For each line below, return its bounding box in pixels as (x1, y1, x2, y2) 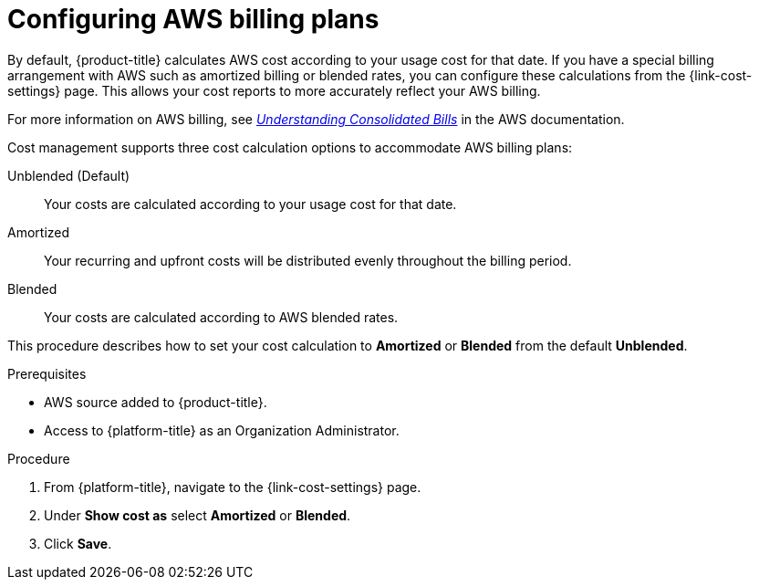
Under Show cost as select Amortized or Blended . (44, 507, 351, 523)
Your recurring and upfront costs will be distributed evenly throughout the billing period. (44, 252, 572, 268)
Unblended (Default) (7, 167, 130, 183)
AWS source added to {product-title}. (44, 393, 267, 410)
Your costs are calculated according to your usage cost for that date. (44, 195, 457, 212)
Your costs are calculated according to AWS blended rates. (44, 309, 399, 325)
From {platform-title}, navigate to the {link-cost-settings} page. (44, 478, 421, 495)
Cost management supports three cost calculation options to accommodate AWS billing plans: (7, 139, 573, 155)
